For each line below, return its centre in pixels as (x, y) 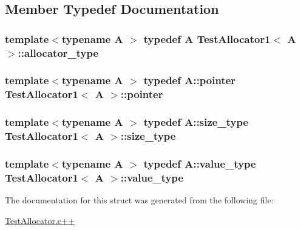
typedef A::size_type (196, 122)
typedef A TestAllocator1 (207, 38)
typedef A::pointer (190, 80)
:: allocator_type (58, 52)
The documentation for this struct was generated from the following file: (139, 200)
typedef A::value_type (200, 163)
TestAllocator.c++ (40, 220)
